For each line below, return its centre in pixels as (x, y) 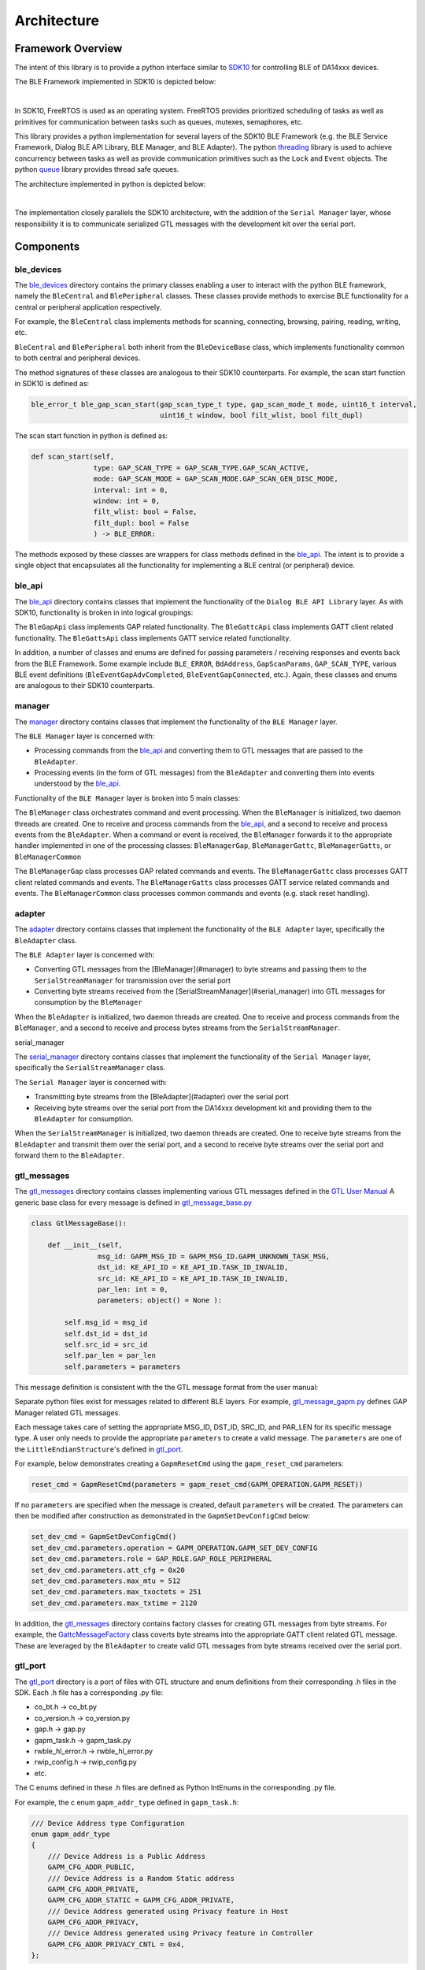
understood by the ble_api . (78, 783)
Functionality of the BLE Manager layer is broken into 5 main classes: (127, 798)
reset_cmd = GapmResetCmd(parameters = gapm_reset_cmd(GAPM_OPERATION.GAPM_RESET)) (197, 1485)
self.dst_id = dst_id (106, 1333)
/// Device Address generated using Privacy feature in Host (168, 1911)
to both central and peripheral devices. (78, 358)
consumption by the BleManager (89, 1002)
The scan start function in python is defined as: (91, 436)
